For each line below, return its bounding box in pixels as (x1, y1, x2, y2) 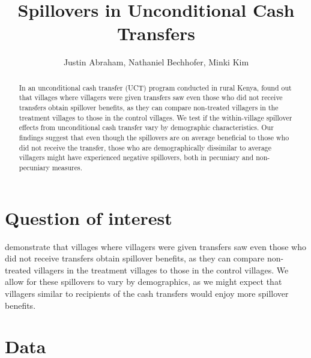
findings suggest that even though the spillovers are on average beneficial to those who (19, 132, 289, 142)
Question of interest (5, 205, 172, 230)
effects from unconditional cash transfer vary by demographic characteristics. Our (19, 122, 274, 133)
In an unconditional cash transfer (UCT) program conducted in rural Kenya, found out (19, 82, 292, 92)
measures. (52, 162, 83, 172)
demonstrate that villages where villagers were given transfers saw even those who (5, 240, 306, 252)
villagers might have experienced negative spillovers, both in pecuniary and (19, 152, 254, 163)
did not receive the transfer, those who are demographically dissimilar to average (19, 142, 272, 152)
